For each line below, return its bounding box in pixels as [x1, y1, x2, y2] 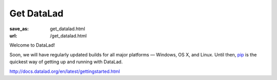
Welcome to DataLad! [9, 42, 55, 48]
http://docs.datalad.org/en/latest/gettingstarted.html [9, 68, 121, 74]
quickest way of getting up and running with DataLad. [9, 59, 123, 65]
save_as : [9, 26, 29, 32]
